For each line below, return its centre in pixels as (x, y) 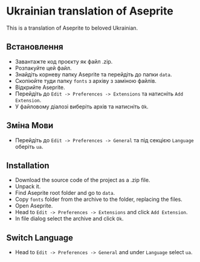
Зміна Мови (30, 126)
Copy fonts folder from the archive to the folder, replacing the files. (98, 199)
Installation (28, 165)
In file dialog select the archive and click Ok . (69, 218)
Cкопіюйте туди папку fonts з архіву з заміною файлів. (86, 80)
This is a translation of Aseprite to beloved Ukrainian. (72, 28)
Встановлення (35, 47)
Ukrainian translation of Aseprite (90, 11)
